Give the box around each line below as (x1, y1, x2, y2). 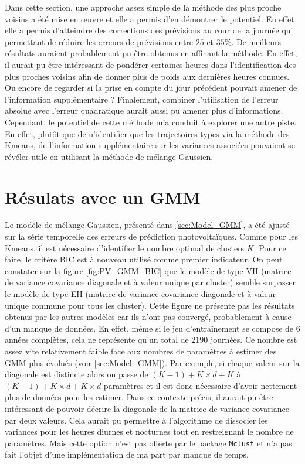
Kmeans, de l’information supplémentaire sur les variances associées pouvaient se (5, 139, 296, 151)
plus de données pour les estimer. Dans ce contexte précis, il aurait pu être (5, 391, 273, 403)
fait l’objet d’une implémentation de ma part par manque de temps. (5, 448, 249, 460)
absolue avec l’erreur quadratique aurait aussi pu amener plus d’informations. (5, 104, 283, 117)
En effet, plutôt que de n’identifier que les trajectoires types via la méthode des (5, 127, 290, 139)
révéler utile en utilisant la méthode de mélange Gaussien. (5, 150, 213, 162)
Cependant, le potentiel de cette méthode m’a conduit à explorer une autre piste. (5, 115, 297, 128)
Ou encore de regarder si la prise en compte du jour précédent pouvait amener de (5, 81, 297, 94)
